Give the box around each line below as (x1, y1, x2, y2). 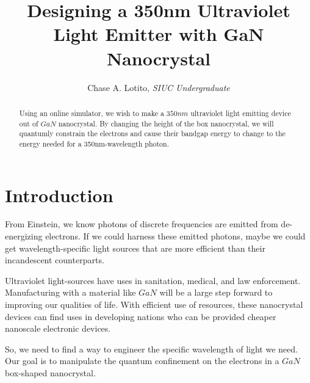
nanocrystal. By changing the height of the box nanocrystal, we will (58, 118, 274, 128)
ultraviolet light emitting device (190, 108, 291, 118)
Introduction (5, 182, 114, 207)
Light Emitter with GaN (53, 21, 264, 46)
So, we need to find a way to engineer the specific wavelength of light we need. (5, 342, 298, 355)
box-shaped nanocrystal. (5, 366, 96, 379)
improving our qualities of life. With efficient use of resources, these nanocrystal (5, 298, 303, 311)
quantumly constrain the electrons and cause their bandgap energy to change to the (19, 128, 286, 139)
